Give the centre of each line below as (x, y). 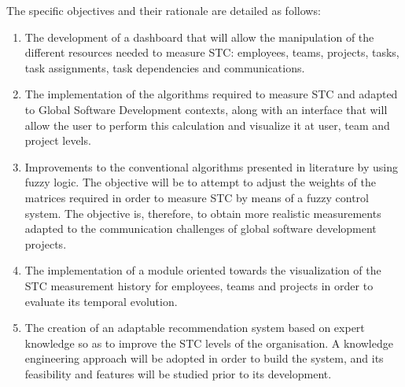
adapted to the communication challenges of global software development (201, 229)
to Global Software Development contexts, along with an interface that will (206, 109)
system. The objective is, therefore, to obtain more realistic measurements (203, 213)
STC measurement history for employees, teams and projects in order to (199, 285)
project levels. (58, 140)
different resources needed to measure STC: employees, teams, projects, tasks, (212, 52)
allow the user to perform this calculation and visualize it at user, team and (207, 125)
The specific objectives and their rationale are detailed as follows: (164, 10)
